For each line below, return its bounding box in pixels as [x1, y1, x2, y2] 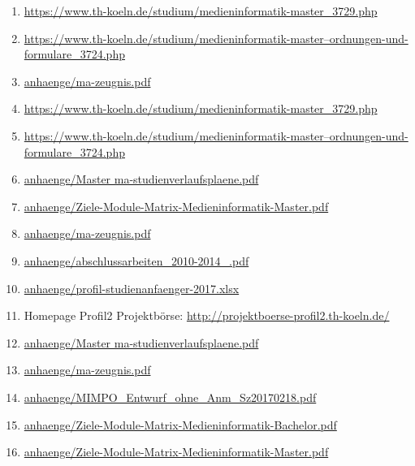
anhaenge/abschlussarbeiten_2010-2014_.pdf [24, 252, 249, 269]
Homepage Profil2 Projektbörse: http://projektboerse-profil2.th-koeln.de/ [24, 307, 390, 324]
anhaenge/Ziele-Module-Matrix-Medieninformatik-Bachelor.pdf [24, 416, 337, 433]
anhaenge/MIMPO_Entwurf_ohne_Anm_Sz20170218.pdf [24, 388, 317, 405]
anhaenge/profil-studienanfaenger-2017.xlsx [24, 279, 240, 296]
